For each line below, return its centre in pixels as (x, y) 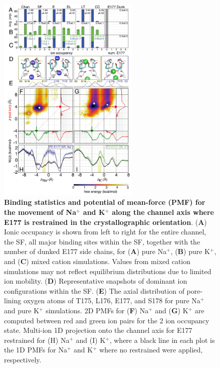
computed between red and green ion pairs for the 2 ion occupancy (107, 320)
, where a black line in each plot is (162, 340)
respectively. (23, 359)
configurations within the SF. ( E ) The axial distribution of (94, 290)
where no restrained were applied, (151, 350)
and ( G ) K (172, 310)
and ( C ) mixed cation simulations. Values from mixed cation (97, 261)
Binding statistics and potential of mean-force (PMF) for (105, 202)
